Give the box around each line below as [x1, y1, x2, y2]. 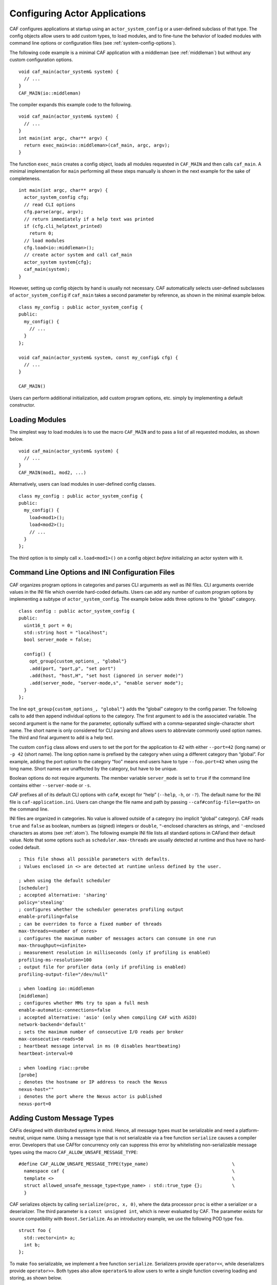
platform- [239, 1127, 259, 1133]
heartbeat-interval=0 [18, 1050, 73, 1056]
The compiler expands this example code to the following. [9, 102, 132, 108]
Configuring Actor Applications [9, 8, 146, 19]
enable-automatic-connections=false [18, 1007, 111, 1013]
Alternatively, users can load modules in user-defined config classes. [9, 481, 156, 487]
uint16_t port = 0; [24, 622, 73, 628]
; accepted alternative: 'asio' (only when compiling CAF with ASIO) [18, 1014, 197, 1020]
